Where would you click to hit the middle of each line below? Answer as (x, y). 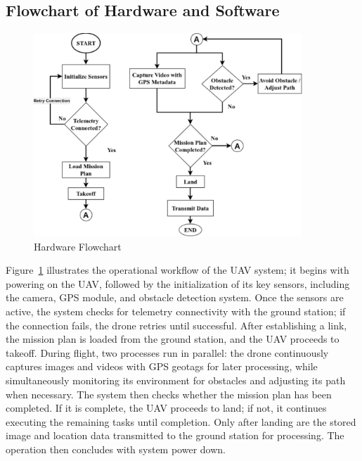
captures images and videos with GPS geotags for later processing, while (162, 366)
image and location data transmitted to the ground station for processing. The (175, 435)
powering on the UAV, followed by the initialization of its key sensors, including (178, 283)
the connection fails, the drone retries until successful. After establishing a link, (176, 325)
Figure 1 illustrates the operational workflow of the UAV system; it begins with (177, 270)
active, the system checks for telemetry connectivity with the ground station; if (176, 311)
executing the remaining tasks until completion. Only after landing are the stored (181, 421)
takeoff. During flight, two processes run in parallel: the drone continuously (167, 352)
